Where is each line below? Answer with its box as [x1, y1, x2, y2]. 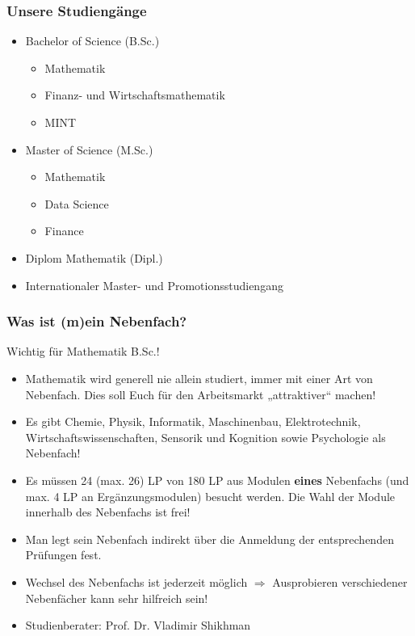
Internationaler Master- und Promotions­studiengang [25, 276, 283, 293]
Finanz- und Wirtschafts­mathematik [44, 86, 225, 103]
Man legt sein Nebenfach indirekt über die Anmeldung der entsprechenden [25, 530, 394, 547]
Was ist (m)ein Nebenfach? [6, 311, 187, 331]
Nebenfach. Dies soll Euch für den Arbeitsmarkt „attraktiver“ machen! [25, 385, 376, 402]
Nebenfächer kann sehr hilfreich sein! [25, 589, 208, 606]
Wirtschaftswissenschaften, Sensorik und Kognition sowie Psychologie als [25, 428, 386, 445]
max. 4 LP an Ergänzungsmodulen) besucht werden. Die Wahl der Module [25, 487, 396, 504]
